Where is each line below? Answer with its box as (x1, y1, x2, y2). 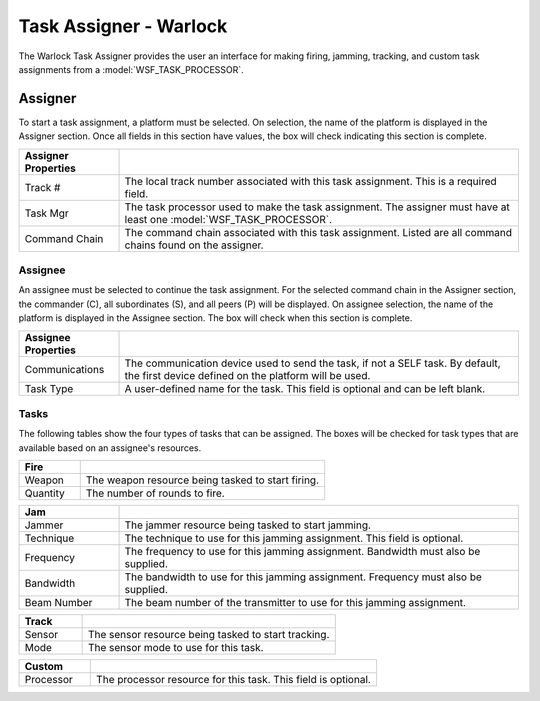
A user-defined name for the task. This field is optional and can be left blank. (124, 381, 486, 395)
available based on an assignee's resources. (18, 441, 202, 454)
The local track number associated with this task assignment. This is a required (124, 174, 497, 188)
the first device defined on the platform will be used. (124, 368, 371, 382)
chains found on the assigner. (124, 238, 264, 252)
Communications (24, 362, 105, 376)
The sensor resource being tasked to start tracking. (87, 628, 330, 642)
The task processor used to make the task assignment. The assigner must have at (124, 200, 510, 214)
